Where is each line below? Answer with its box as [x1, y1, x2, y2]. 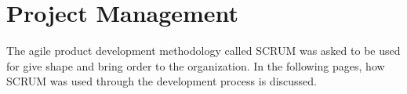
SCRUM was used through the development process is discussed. [6, 73, 317, 89]
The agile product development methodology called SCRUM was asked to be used [6, 42, 401, 59]
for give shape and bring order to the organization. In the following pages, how [6, 57, 385, 74]
